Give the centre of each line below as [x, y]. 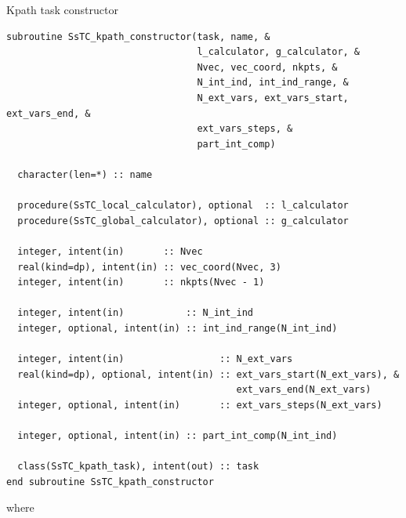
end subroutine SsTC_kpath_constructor [110, 482]
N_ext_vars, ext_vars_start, [273, 98]
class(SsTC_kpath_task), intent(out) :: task [138, 467]
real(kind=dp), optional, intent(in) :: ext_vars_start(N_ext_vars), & [208, 374]
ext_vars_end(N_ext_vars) [304, 390]
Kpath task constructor [62, 9]
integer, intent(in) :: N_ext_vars [155, 359]
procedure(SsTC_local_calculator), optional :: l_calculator [183, 206]
